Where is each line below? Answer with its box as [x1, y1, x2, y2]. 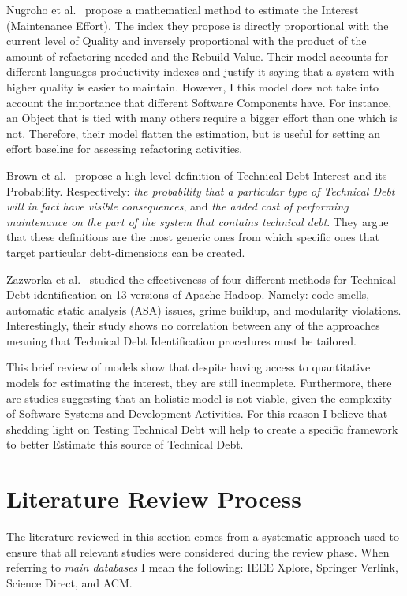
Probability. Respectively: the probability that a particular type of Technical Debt [6, 182, 395, 199]
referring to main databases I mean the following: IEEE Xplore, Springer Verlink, [6, 559, 398, 576]
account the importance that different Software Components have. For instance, [6, 94, 392, 110]
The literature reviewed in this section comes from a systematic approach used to [6, 528, 399, 545]
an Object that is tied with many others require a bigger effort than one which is [6, 110, 398, 126]
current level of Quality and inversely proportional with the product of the [6, 32, 367, 49]
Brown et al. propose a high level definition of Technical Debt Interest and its [6, 166, 387, 183]
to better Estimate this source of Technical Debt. [6, 436, 244, 453]
